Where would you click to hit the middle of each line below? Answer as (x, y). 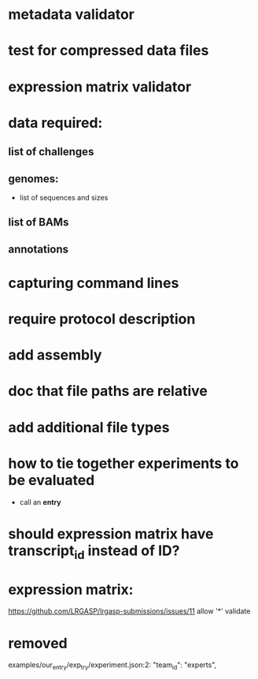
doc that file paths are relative (108, 391)
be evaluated (52, 480)
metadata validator (72, 15)
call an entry (40, 502)
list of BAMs (39, 222)
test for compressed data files (109, 51)
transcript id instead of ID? (94, 552)
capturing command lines (94, 283)
